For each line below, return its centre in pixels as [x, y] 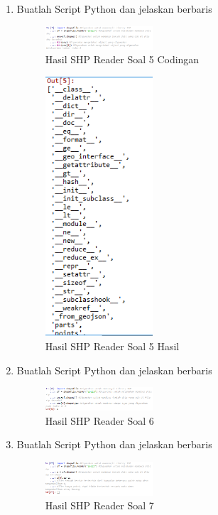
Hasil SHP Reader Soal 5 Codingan [122, 59]
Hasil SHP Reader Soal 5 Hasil [112, 346]
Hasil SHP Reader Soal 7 [99, 505]
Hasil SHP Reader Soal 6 [99, 420]
